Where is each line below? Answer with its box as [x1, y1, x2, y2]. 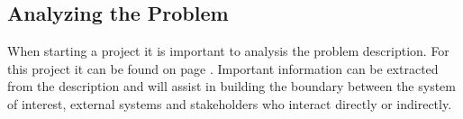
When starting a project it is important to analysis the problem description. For [7, 41, 449, 60]
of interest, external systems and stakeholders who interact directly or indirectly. [7, 94, 452, 113]
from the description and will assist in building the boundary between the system [7, 77, 456, 96]
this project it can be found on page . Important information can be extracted [7, 59, 439, 78]
